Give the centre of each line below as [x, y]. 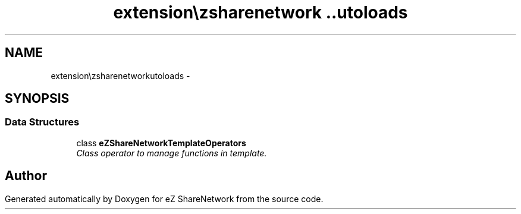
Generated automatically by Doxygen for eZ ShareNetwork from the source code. [164, 199]
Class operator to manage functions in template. [172, 153]
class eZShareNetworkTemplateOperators [161, 143]
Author [26, 176]
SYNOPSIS [37, 99]
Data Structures [42, 122]
